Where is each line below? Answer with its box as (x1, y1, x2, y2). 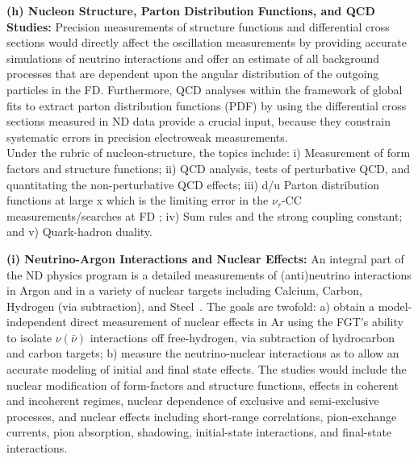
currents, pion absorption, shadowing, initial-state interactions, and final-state (6, 424, 392, 440)
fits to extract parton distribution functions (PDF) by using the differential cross (6, 97, 407, 114)
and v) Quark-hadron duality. (6, 223, 153, 240)
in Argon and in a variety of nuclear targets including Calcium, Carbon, (6, 282, 362, 299)
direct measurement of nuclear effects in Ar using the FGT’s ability (70, 313, 403, 330)
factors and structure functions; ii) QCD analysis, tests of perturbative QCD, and (6, 159, 411, 176)
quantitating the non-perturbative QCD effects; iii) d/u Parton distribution (6, 176, 379, 192)
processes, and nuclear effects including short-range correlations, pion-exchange (6, 407, 397, 424)
